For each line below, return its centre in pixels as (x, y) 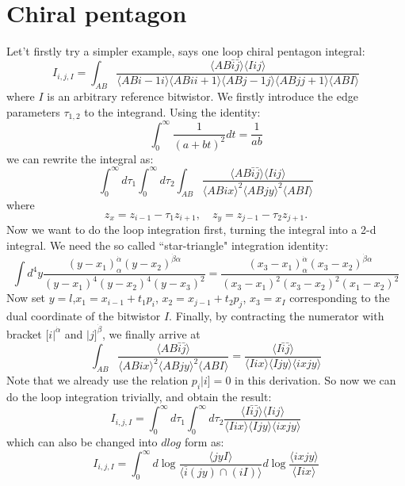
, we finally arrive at (151, 333)
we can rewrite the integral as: (80, 158)
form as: (204, 441)
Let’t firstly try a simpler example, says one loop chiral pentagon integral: (186, 51)
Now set (26, 298)
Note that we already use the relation (97, 380)
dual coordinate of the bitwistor (84, 316)
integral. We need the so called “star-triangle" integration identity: (168, 245)
